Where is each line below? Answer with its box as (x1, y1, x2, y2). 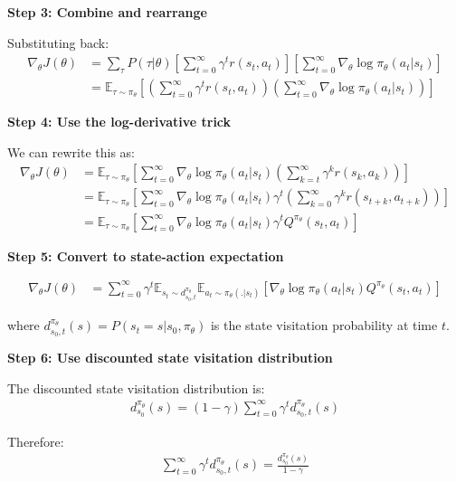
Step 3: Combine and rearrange (7, 3, 207, 21)
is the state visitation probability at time (210, 316, 438, 335)
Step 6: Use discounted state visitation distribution (7, 347, 333, 366)
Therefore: (7, 431, 64, 450)
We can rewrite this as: (7, 142, 135, 161)
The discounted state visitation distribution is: (7, 378, 265, 397)
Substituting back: (7, 33, 109, 52)
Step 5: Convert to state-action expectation (7, 246, 284, 265)
